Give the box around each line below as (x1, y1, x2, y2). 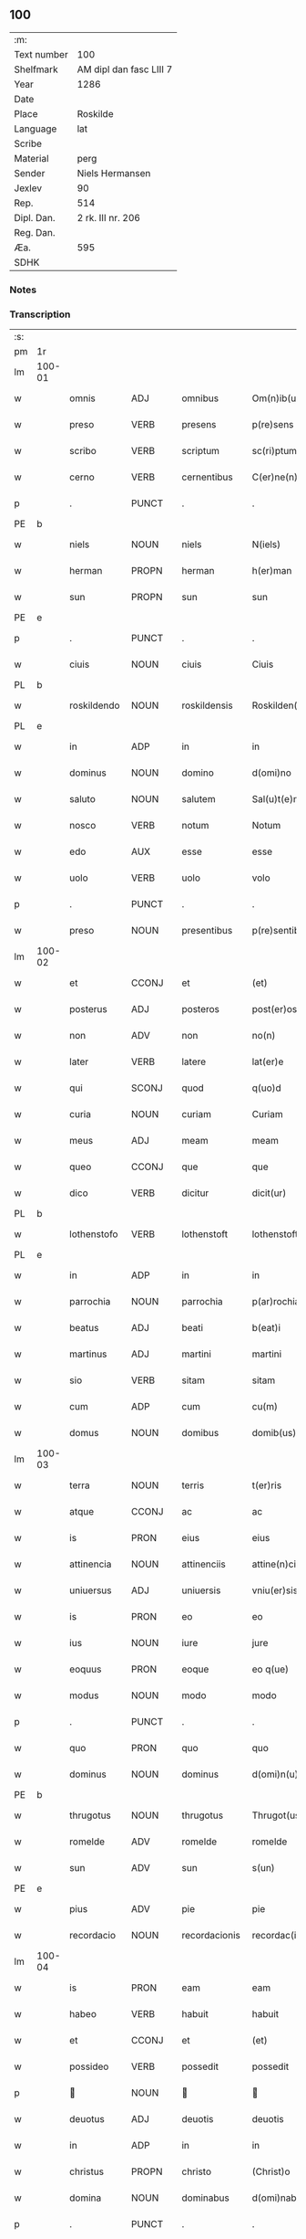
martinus (69, 1347, 107, 1360)
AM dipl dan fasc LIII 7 (76, 63, 173, 76)
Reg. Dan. (14, 226, 56, 238)
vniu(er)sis (251, 1584, 299, 1597)
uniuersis (181, 1584, 221, 1597)
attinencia (69, 1558, 112, 1570)
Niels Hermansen (76, 166, 151, 179)
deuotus (69, 2113, 105, 2126)
